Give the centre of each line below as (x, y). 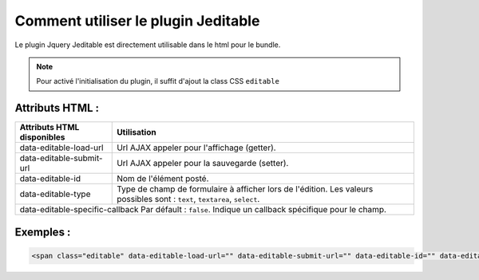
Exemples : (43, 232)
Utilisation (137, 132)
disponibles (42, 137)
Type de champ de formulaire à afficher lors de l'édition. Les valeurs (245, 189)
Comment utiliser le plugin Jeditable (137, 21)
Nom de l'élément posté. (163, 179)
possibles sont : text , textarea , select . (188, 199)
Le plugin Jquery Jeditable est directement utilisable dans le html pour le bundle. (148, 45)
